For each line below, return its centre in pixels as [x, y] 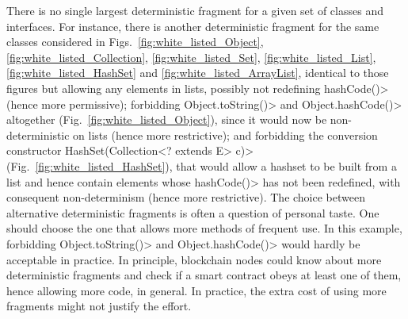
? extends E [195, 150]
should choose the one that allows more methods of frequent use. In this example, [204, 228]
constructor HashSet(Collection [82, 150]
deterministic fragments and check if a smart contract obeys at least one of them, [204, 275]
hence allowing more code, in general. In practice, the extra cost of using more [196, 290]
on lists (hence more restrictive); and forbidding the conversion [225, 135]
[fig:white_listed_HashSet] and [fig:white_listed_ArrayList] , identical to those [198, 73]
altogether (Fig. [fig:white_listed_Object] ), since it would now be [167, 119]
